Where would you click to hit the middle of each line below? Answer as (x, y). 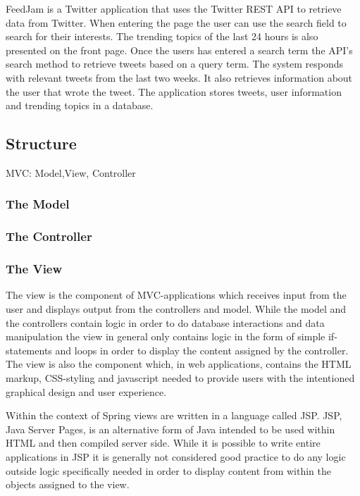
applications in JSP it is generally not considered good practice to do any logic (176, 456)
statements (29, 350)
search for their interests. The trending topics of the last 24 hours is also (162, 36)
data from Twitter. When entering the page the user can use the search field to (176, 22)
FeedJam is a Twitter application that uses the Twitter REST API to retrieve (174, 8)
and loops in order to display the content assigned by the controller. (202, 350)
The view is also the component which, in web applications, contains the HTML (179, 364)
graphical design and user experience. (86, 391)
